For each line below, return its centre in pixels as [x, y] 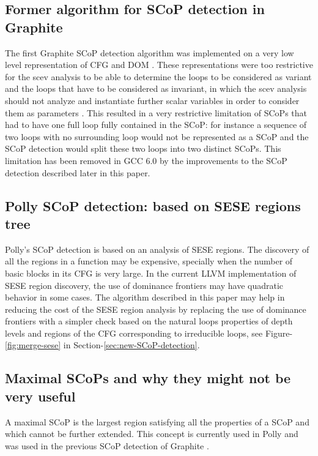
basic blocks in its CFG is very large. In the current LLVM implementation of [151, 273]
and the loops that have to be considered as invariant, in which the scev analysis [156, 88]
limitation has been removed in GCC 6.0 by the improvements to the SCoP [146, 160]
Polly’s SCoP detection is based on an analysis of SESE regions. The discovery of [157, 249]
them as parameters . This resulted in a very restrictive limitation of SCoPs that [156, 112]
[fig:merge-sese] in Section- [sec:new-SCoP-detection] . [102, 345]
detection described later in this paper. [78, 172]
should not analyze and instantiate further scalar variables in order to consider [152, 100]
